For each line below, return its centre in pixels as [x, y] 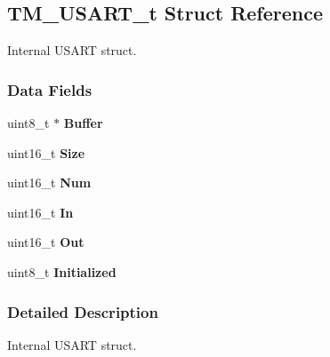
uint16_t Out [46, 242]
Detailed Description [83, 311]
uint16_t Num [49, 182]
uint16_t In [40, 212]
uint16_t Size [46, 152]
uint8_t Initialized [62, 271]
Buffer [83, 123]
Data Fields [50, 89]
